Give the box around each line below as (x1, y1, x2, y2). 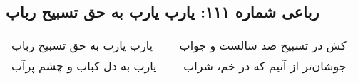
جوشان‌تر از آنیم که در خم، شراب (183, 57, 347, 74)
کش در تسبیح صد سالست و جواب (179, 37, 347, 54)
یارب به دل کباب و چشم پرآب (11, 57, 157, 74)
